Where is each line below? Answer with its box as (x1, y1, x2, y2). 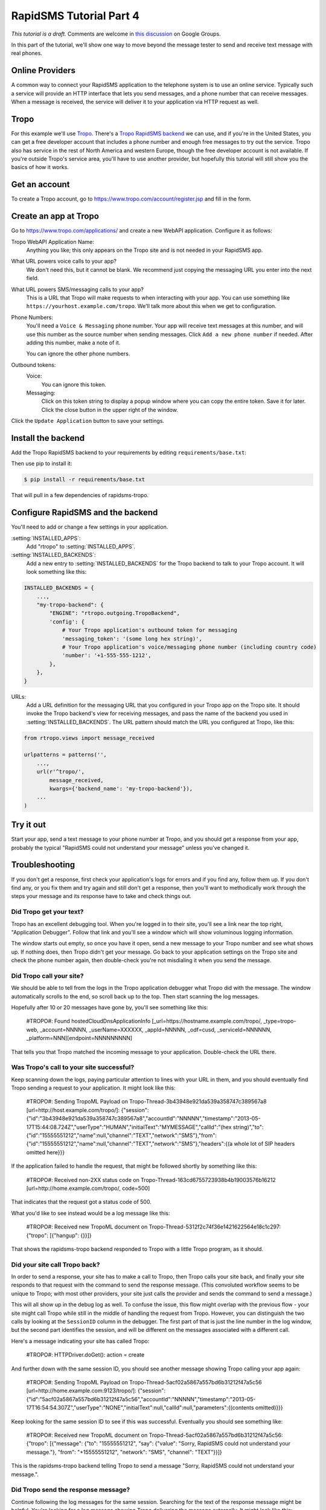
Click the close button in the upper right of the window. (41, 406, 178, 413)
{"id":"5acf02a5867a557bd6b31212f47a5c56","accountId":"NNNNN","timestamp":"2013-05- (26, 1395, 256, 1402)
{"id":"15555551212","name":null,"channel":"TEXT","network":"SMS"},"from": (26, 1132, 217, 1139)
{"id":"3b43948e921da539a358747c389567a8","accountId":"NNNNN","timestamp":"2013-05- (26, 1115, 261, 1122)
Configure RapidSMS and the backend (11, 507, 158, 518)
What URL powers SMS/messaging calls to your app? (11, 286, 144, 293)
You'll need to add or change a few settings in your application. (11, 523, 168, 531)
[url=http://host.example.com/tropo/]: (26, 1106, 120, 1114)
